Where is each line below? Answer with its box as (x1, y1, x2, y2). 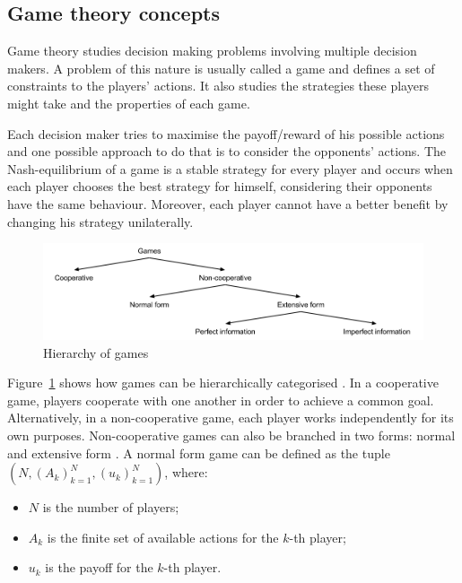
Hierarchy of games (43, 343, 149, 361)
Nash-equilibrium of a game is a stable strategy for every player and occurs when (7, 159, 453, 178)
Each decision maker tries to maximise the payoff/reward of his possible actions (7, 124, 445, 143)
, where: (164, 463, 208, 482)
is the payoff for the (45, 558, 153, 577)
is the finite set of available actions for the (47, 527, 279, 546)
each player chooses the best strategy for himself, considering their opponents (7, 177, 432, 196)
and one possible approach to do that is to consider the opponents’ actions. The (7, 142, 446, 161)
